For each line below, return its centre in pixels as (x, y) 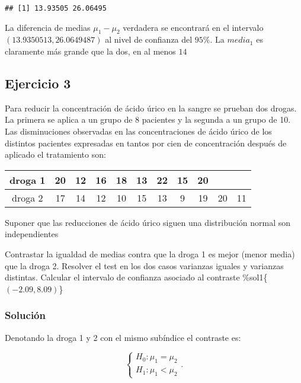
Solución (25, 315)
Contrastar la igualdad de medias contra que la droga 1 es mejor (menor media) (150, 254)
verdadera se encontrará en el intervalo (193, 27)
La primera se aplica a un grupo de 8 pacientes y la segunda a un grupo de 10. (148, 119)
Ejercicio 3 (38, 83)
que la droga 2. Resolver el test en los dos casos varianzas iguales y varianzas (144, 265)
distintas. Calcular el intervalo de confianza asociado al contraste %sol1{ (136, 277)
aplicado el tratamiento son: (55, 154)
